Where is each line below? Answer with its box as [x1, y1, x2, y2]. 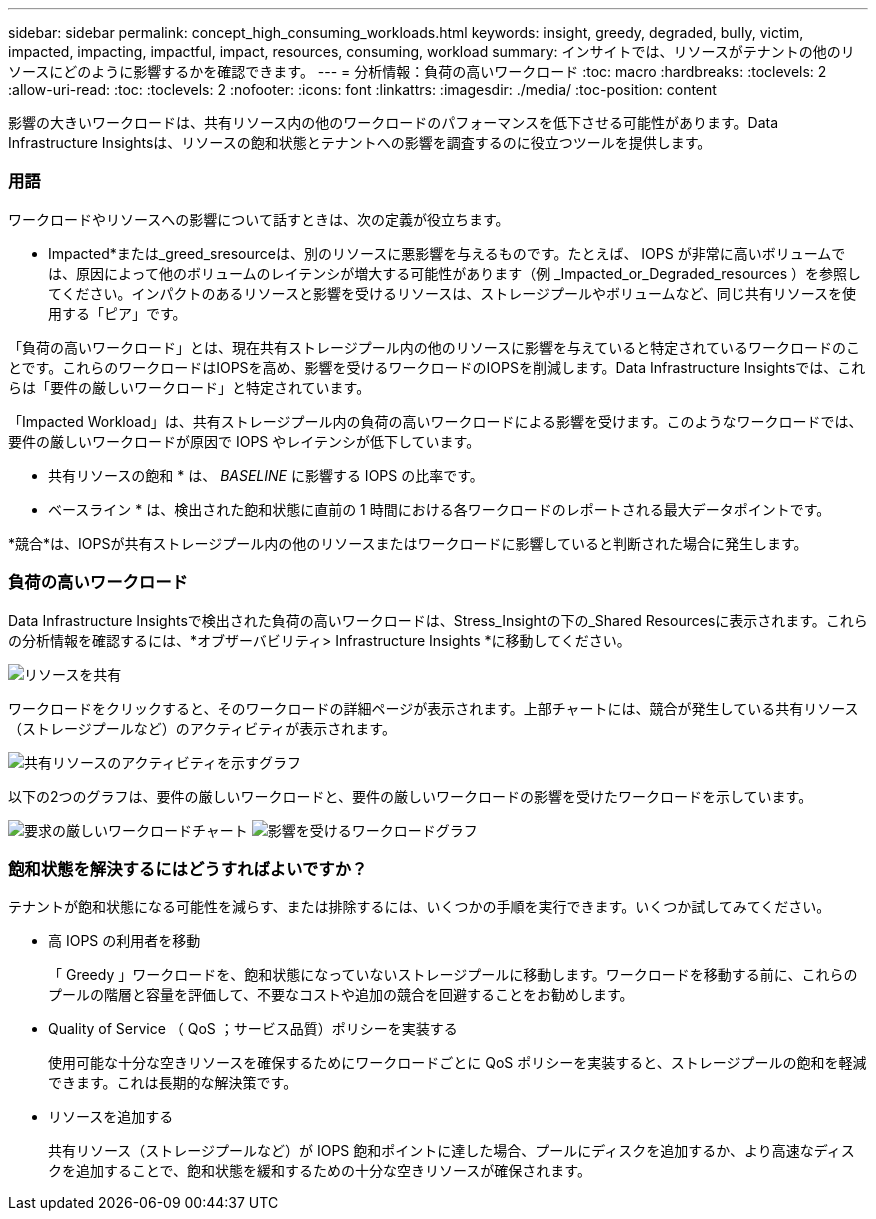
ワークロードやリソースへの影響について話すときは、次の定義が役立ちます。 [8, 210, 510, 228]
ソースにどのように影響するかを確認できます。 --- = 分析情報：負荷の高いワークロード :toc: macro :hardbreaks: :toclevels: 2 [8, 63, 827, 80]
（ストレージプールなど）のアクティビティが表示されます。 [8, 719, 396, 737]
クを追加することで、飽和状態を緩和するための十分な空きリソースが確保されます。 [48, 1162, 591, 1180]
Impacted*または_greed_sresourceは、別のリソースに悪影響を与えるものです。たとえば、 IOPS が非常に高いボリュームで [48, 244, 846, 262]
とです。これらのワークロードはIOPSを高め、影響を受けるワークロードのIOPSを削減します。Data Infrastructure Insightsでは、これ [8, 358, 866, 376]
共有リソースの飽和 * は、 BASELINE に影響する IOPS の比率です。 [48, 466, 484, 484]
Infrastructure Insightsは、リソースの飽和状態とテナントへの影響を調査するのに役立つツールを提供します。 [8, 134, 712, 151]
